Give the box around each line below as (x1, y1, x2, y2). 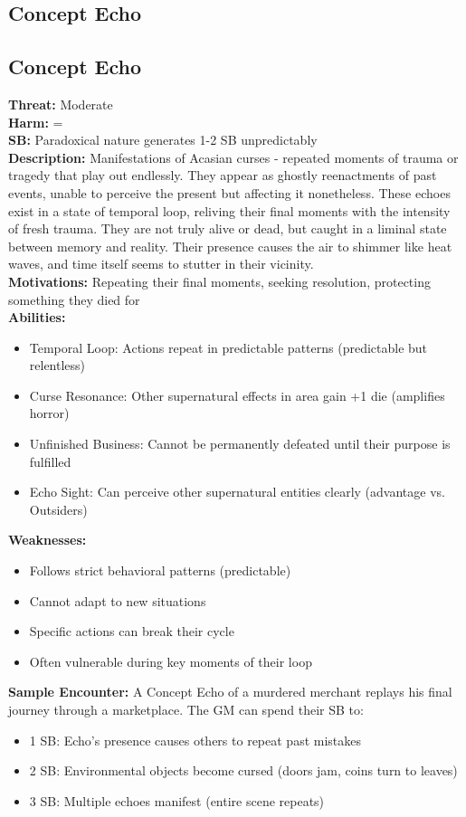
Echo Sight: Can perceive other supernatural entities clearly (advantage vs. (29, 482, 445, 501)
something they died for (8, 290, 140, 309)
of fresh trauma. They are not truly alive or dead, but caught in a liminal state (8, 219, 447, 238)
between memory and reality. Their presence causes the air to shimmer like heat (8, 236, 452, 255)
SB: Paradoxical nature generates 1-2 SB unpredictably (8, 130, 318, 149)
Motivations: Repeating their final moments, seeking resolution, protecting (8, 271, 431, 290)
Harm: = (8, 112, 63, 131)
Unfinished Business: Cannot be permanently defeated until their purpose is (29, 434, 451, 453)
